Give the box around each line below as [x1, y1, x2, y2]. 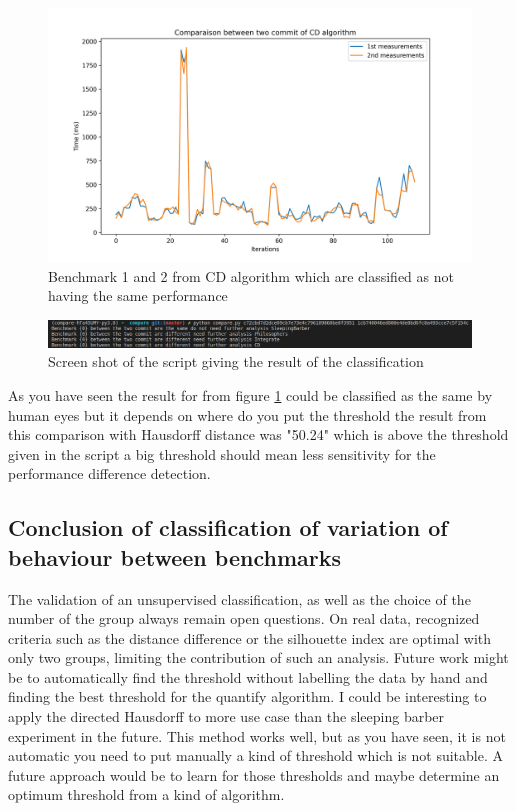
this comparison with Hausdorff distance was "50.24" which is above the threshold [8, 424, 509, 445]
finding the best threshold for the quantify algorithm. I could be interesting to [8, 686, 487, 707]
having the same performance [48, 285, 228, 306]
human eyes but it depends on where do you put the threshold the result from [8, 404, 487, 425]
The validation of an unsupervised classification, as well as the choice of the [8, 588, 471, 609]
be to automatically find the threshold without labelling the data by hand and [8, 666, 488, 687]
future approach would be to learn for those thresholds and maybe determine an [8, 764, 500, 785]
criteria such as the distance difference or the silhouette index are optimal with [8, 627, 492, 648]
